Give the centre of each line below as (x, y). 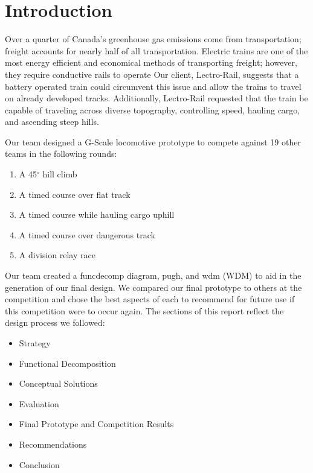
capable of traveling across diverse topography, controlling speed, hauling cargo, (153, 110)
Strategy (35, 343)
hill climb (60, 174)
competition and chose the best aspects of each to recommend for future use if (150, 299)
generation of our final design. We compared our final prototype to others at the (153, 287)
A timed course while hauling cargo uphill (97, 214)
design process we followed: (55, 322)
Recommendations (53, 444)
